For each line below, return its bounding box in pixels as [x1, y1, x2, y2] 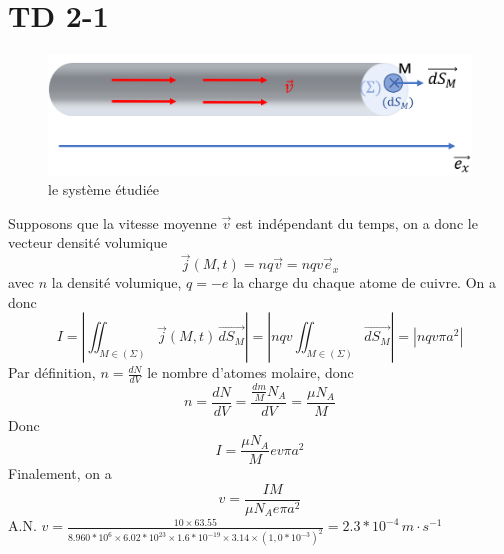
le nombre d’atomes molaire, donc [147, 362, 354, 383]
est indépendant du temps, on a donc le [235, 212, 478, 233]
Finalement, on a [8, 463, 112, 484]
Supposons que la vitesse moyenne [8, 212, 217, 233]
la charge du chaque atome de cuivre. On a [233, 272, 496, 293]
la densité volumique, [51, 272, 182, 293]
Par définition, [8, 362, 96, 383]
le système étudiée [48, 179, 159, 200]
